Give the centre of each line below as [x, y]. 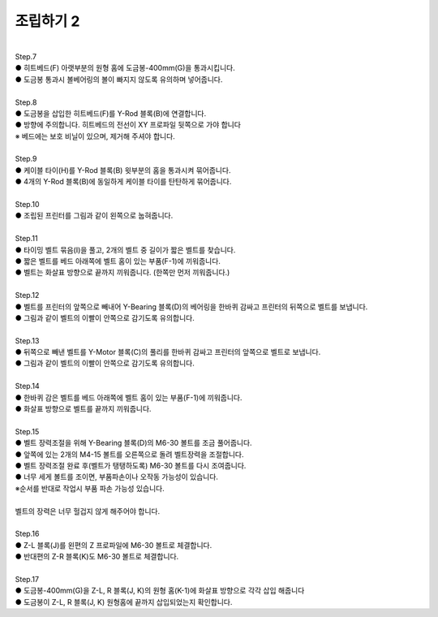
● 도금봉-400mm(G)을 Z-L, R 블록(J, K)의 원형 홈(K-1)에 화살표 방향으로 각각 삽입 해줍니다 [160, 591]
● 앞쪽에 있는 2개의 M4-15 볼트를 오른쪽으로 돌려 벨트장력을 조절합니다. [129, 454]
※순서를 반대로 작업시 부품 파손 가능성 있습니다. [90, 488]
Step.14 [27, 386]
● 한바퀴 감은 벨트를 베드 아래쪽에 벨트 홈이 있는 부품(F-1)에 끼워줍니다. [129, 397]
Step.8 [26, 102]
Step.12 [27, 296]
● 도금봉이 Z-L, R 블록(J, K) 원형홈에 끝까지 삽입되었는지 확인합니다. [124, 602]
